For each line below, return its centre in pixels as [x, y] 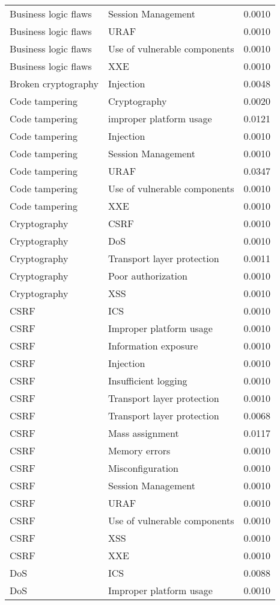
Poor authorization [148, 276]
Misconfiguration [143, 468]
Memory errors [139, 450]
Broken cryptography [54, 83]
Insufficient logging [148, 381]
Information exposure [153, 346]
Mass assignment [143, 433]
